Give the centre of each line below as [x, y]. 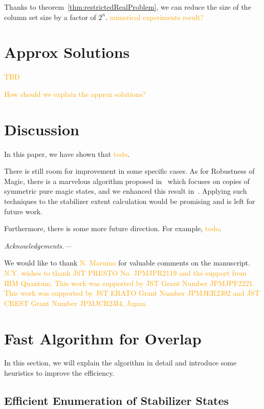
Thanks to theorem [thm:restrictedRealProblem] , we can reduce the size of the [128, 7]
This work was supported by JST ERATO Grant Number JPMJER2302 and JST [132, 293]
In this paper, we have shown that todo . [67, 154]
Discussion [42, 129]
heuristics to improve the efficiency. [59, 373]
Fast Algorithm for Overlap [103, 338]
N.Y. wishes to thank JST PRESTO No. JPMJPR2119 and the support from [125, 272]
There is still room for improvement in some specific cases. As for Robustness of [129, 171]
